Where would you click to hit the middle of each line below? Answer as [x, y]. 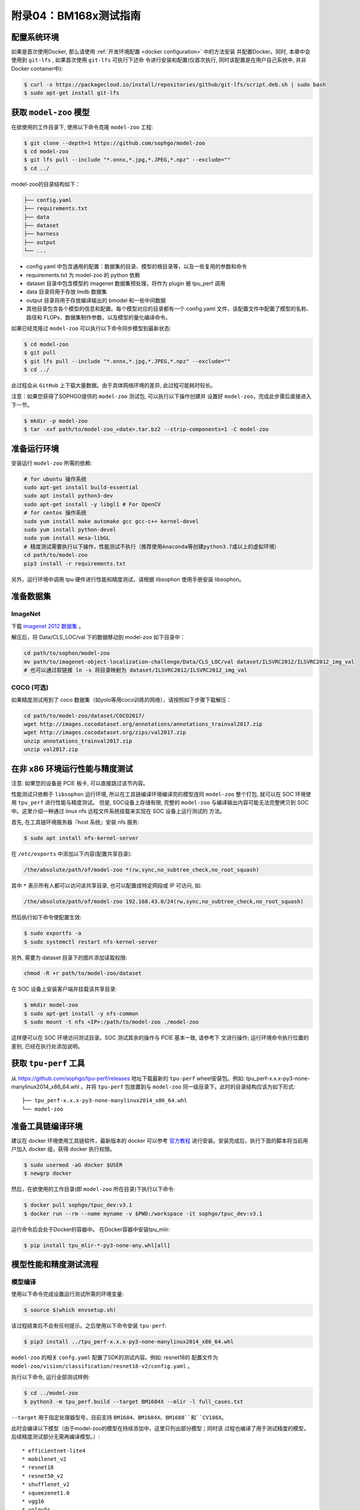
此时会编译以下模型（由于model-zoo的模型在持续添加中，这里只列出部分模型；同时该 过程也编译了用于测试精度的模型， [160, 1428]
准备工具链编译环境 [47, 1126]
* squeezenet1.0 [46, 1493]
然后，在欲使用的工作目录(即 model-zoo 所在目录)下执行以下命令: [93, 1189]
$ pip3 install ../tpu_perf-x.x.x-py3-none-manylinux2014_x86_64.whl [129, 1342]
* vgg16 [33, 1502]
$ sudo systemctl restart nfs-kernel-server [91, 942]
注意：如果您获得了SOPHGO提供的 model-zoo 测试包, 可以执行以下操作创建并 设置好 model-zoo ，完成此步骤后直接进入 [161, 396]
